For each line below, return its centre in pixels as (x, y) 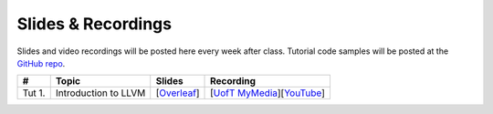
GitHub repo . (41, 63)
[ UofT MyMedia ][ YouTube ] (268, 93)
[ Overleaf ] (178, 93)
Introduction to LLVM (100, 93)
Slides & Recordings (94, 24)
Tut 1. (34, 93)
